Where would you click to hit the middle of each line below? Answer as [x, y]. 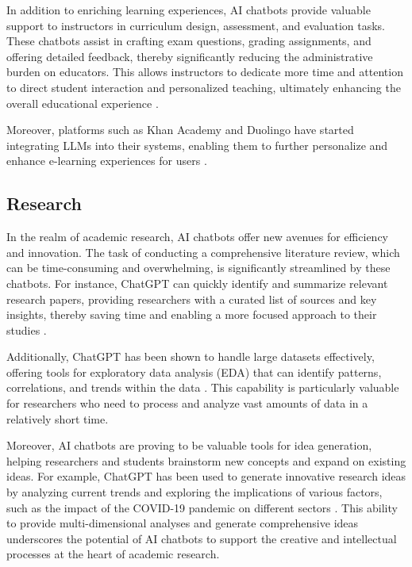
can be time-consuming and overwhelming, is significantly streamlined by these [198, 268]
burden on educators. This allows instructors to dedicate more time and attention [205, 72]
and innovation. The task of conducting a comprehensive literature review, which [203, 252]
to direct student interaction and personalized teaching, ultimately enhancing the [204, 87]
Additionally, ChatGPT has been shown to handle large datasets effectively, [191, 356]
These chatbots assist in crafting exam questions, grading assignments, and [189, 41]
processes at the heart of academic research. [113, 554]
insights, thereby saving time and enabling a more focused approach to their [192, 314]
